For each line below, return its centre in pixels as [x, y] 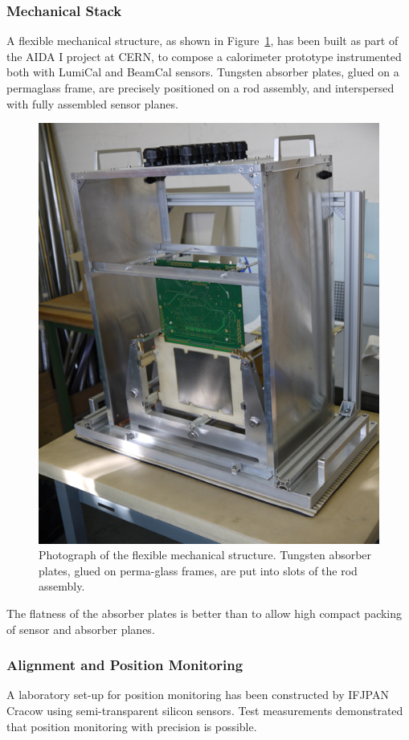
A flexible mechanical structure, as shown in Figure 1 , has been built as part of [202, 41]
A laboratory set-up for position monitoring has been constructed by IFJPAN [198, 695]
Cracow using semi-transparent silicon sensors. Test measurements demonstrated [205, 710]
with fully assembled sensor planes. [92, 103]
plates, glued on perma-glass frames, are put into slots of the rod [198, 570]
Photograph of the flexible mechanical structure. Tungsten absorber [205, 555]
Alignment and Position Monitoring [125, 665]
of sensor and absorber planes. [81, 629]
